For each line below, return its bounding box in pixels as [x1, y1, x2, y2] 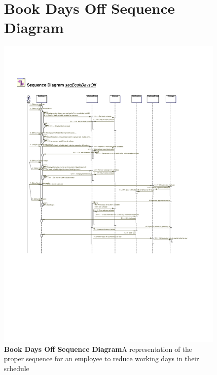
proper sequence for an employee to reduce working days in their [4, 353, 199, 364]
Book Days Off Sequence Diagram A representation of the [4, 343, 192, 354]
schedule [4, 363, 30, 374]
